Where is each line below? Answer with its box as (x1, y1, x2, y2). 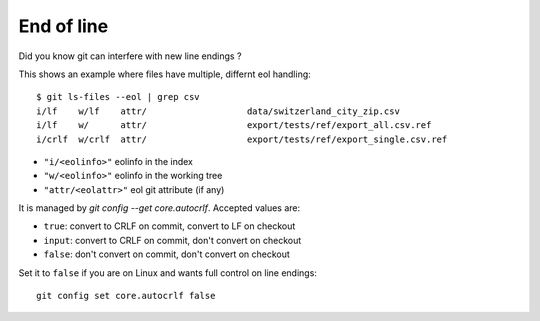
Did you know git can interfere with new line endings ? (18, 50, 242, 62)
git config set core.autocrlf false (36, 290, 216, 302)
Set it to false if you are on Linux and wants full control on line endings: (18, 266, 317, 279)
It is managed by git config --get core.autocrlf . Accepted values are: (18, 202, 301, 214)
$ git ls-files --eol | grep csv (36, 91, 200, 103)
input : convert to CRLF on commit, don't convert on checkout (43, 234, 302, 246)
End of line (18, 15, 109, 37)
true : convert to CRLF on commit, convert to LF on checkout (43, 220, 296, 232)
